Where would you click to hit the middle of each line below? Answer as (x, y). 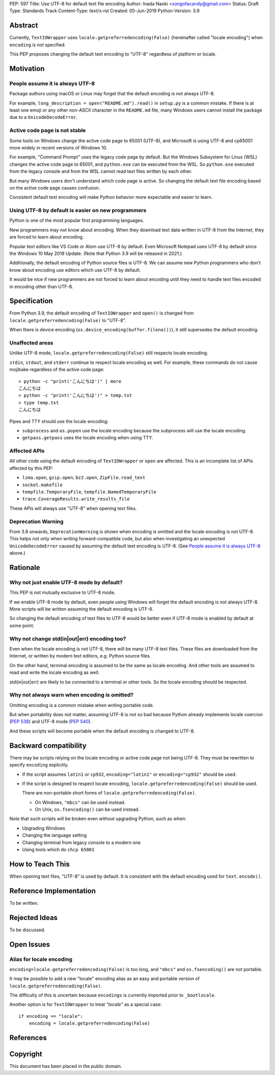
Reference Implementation (53, 891)
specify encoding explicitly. (39, 765)
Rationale (25, 568)
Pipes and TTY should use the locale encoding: (59, 421)
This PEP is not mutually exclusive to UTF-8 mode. (62, 593)
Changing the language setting (54, 835)
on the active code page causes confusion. (55, 188)
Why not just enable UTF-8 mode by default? (66, 582)
